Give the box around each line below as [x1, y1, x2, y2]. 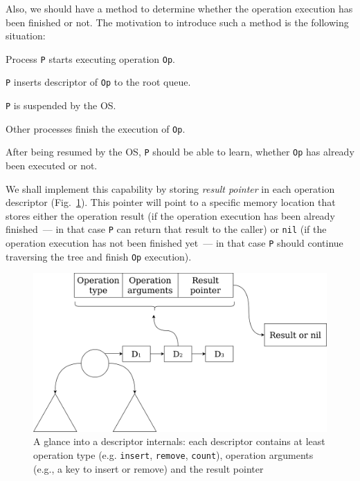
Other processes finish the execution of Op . [6, 121, 186, 135]
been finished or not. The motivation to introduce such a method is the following [6, 15, 349, 29]
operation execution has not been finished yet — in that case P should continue [6, 236, 343, 250]
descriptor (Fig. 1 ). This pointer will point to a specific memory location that [6, 195, 336, 209]
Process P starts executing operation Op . [6, 51, 175, 66]
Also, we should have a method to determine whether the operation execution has [6, 1, 353, 15]
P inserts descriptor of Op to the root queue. [6, 75, 191, 89]
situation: [6, 28, 46, 43]
